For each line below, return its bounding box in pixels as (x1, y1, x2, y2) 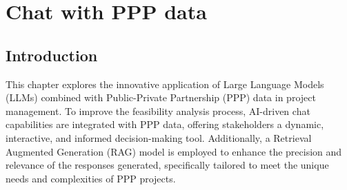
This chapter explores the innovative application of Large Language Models (6, 76, 324, 91)
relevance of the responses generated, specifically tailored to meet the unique (6, 158, 329, 172)
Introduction (6, 44, 98, 65)
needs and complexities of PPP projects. (6, 171, 176, 185)
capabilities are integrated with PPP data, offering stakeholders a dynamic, (6, 117, 324, 131)
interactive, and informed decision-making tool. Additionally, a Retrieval (6, 130, 312, 145)
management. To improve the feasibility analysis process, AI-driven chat (6, 103, 310, 118)
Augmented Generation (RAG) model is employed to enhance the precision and (6, 144, 342, 158)
